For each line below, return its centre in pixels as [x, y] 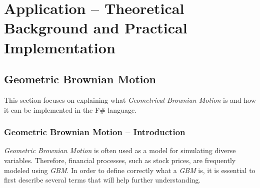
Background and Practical [96, 28]
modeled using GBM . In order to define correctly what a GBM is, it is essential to [130, 170]
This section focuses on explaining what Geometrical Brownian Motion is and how [130, 99]
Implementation [60, 47]
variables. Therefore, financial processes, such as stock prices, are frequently [120, 160]
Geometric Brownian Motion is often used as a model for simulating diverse [120, 150]
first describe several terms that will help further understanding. [102, 180]
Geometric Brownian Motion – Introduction [95, 132]
